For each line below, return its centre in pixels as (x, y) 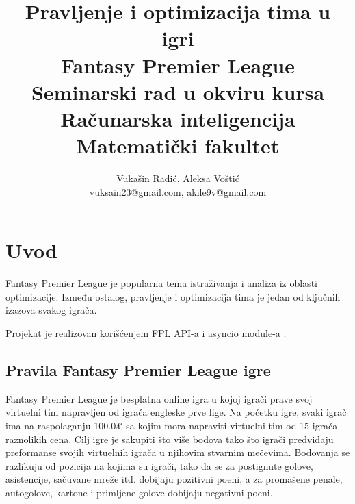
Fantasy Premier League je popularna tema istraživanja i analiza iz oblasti (161, 283)
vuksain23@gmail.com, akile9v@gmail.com (178, 191)
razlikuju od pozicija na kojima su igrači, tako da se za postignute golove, (159, 465)
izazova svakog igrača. (51, 310)
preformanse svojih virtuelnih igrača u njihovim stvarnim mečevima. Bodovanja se (178, 452)
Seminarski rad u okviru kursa (178, 91)
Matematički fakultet (178, 146)
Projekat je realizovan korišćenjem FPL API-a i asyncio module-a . (146, 332)
